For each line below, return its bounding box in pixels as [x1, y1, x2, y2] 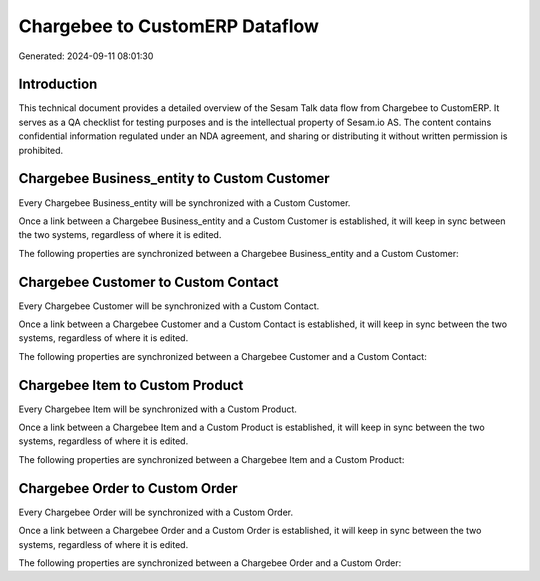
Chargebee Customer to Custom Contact [18, 273, 279, 290]
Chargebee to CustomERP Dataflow [18, 15, 320, 37]
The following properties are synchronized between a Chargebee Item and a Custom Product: [18, 453, 405, 465]
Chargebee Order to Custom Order [18, 480, 239, 497]
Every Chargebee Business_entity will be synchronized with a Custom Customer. [18, 196, 351, 209]
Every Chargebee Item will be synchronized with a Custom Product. [18, 403, 297, 415]
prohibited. [18, 144, 64, 156]
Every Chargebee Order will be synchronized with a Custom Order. [18, 506, 294, 518]
